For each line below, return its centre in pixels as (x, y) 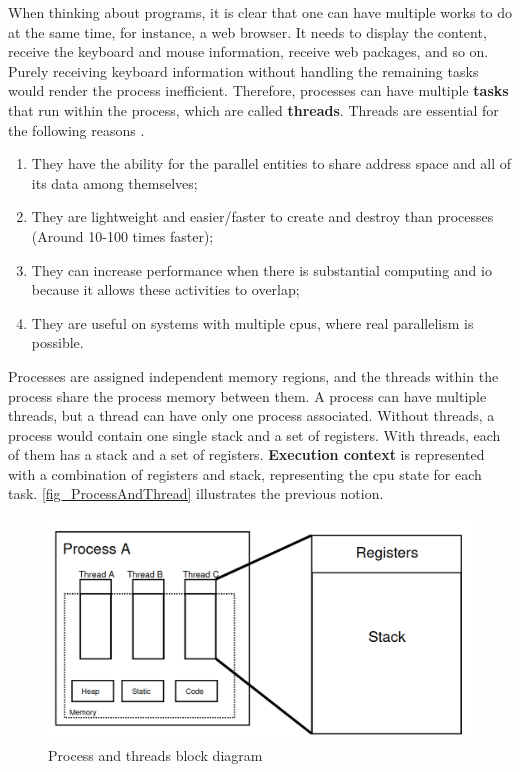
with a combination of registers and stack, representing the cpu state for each (245, 473)
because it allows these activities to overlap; (165, 289)
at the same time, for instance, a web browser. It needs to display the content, (247, 31)
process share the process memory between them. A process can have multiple (247, 395)
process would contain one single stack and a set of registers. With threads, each (254, 434)
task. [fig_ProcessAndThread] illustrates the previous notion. (196, 493)
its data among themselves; (114, 182)
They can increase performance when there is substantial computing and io (261, 269)
